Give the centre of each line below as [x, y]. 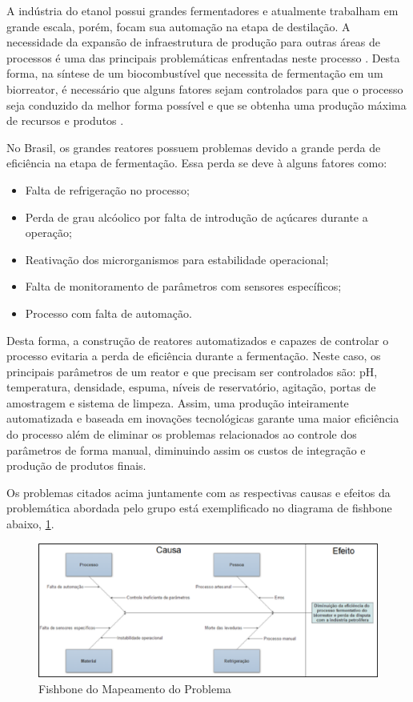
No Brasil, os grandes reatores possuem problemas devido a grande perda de [194, 147]
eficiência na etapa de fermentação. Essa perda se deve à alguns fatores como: [197, 163]
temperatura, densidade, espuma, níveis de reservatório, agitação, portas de [191, 387]
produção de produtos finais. [76, 465]
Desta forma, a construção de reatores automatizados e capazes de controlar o [198, 340]
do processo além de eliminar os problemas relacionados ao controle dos [182, 434]
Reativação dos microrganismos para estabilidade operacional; [177, 259]
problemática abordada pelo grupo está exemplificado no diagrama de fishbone [199, 508]
